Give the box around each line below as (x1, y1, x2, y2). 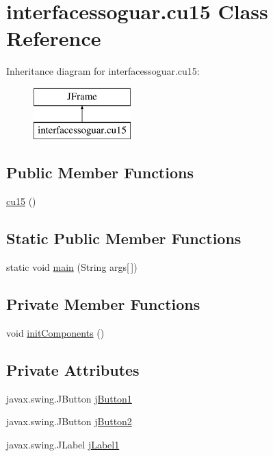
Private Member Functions (6, 293, 200, 315)
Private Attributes (6, 359, 140, 380)
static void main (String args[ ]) (6, 260, 138, 274)
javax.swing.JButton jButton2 (6, 414, 132, 429)
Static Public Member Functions (6, 228, 242, 249)
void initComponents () (6, 325, 105, 339)
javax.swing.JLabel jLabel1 (6, 437, 120, 451)
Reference (6, 24, 101, 52)
